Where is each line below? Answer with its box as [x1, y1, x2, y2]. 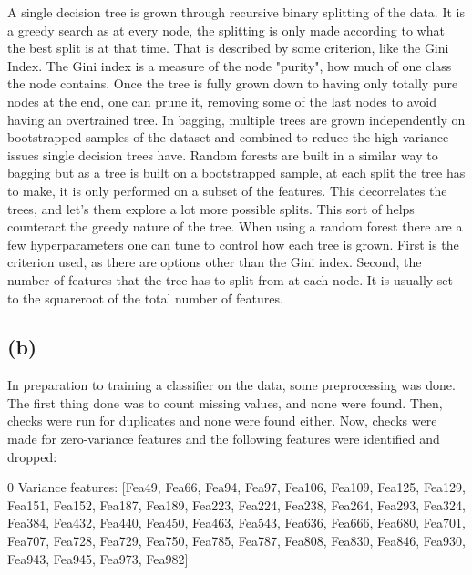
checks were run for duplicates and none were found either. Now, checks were [7, 411, 437, 430]
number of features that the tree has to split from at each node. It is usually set [7, 270, 454, 289]
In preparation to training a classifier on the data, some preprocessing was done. [7, 375, 456, 395]
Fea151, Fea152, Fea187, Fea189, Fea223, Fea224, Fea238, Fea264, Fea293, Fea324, [7, 495, 466, 514]
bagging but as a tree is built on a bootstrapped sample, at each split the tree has [7, 163, 466, 182]
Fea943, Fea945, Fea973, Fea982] [7, 549, 189, 568]
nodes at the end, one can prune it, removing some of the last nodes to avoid [7, 91, 436, 110]
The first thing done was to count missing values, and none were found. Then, [7, 393, 443, 412]
